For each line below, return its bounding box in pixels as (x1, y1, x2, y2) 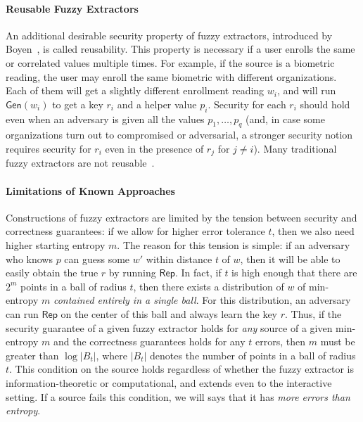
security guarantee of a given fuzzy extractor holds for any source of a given (6, 320, 333, 335)
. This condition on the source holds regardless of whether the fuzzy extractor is (9, 362, 354, 376)
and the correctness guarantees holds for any (53, 334, 246, 349)
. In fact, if (174, 265, 222, 280)
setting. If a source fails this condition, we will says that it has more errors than (6, 389, 350, 404)
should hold (300, 96, 350, 111)
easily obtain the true (6, 265, 98, 280)
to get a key (52, 96, 103, 111)
